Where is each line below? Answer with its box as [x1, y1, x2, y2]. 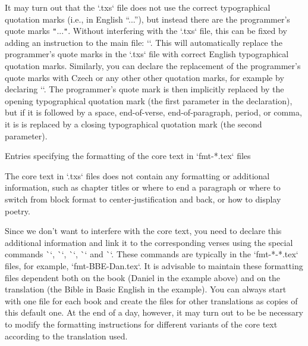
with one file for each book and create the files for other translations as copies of [5, 294, 298, 307]
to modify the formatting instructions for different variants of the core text [5, 317, 278, 330]
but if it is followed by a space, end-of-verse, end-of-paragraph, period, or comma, [5, 106, 302, 119]
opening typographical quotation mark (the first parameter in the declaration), [5, 94, 293, 107]
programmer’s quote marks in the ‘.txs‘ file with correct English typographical [5, 48, 289, 60]
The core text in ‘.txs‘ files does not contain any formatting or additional [5, 169, 270, 182]
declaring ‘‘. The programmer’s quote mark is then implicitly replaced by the [5, 83, 284, 95]
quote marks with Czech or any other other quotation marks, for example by [5, 71, 284, 83]
